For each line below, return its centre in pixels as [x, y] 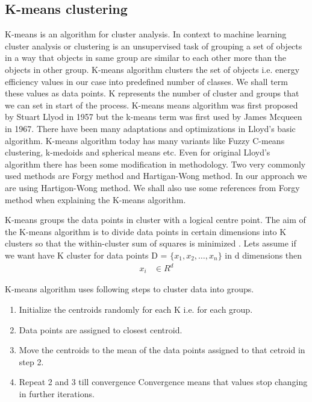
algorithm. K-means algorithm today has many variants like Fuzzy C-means [145, 140]
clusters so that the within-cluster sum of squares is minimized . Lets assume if [151, 243]
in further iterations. [57, 394]
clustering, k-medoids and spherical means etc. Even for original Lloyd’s [138, 152]
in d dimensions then [264, 255]
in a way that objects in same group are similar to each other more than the [146, 58]
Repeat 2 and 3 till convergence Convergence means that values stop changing [163, 382]
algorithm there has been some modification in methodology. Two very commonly [155, 164]
